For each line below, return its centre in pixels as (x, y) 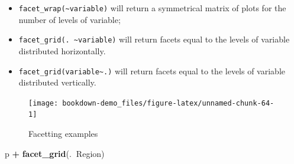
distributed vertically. (57, 82)
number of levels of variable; (70, 19)
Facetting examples (63, 134)
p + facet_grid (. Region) (55, 153)
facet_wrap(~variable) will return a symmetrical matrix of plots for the (152, 8)
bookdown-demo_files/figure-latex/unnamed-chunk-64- (168, 103)
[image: (43, 103)
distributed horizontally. (62, 50)
